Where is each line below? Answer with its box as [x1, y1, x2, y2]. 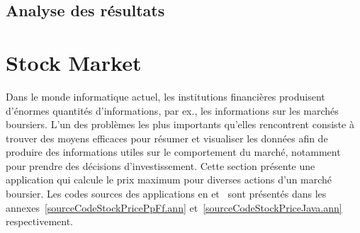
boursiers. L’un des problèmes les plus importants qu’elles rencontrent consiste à [6, 117, 354, 132]
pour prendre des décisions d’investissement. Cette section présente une [6, 158, 315, 173]
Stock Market [6, 47, 142, 76]
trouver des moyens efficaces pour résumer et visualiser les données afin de [6, 130, 328, 145]
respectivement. [6, 214, 73, 229]
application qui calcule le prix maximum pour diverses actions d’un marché [6, 172, 332, 187]
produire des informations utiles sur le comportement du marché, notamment [6, 144, 341, 159]
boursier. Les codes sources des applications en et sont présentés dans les [6, 186, 327, 201]
